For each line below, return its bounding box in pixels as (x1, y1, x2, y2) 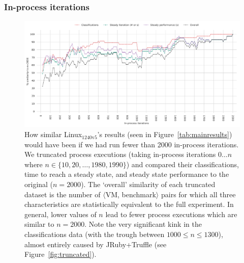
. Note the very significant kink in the (84, 219, 202, 229)
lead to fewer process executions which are (105, 208, 237, 219)
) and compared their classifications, (126, 159, 239, 169)
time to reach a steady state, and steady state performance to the (24, 169, 229, 179)
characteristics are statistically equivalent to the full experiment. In (24, 199, 234, 209)
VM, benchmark (105, 189, 156, 199)
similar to (24, 219, 54, 229)
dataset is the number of (24, 189, 101, 199)
